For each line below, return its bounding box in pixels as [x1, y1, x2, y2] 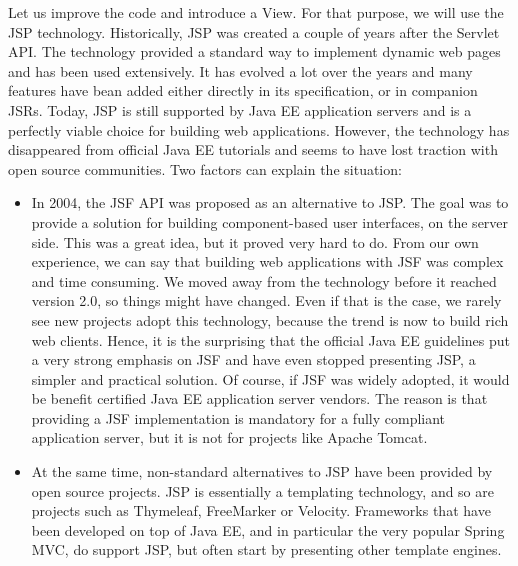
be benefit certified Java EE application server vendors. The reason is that [31, 388, 488, 409]
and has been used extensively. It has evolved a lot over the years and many [8, 60, 473, 81]
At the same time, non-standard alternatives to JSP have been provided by [31, 461, 493, 482]
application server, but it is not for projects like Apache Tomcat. [31, 427, 428, 448]
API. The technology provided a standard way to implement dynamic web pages [8, 41, 501, 62]
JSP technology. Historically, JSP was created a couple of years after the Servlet [8, 21, 500, 42]
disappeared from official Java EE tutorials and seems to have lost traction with [8, 139, 498, 160]
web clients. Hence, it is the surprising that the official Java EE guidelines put [31, 329, 510, 350]
